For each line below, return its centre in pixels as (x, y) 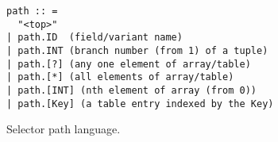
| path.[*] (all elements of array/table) (120, 77)
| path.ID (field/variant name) (95, 38)
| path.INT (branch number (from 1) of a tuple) (137, 50)
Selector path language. (64, 129)
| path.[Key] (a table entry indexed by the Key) (140, 104)
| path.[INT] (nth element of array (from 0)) (131, 90)
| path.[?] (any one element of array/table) (129, 64)
